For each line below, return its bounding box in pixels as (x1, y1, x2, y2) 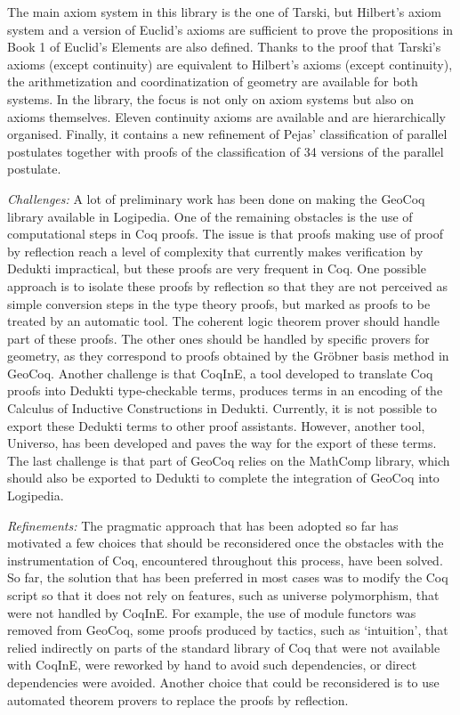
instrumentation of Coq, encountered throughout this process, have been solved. (7, 550, 443, 569)
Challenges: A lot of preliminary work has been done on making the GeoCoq (7, 189, 425, 207)
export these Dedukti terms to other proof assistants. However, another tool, (7, 416, 425, 435)
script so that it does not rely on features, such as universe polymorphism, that (7, 586, 440, 604)
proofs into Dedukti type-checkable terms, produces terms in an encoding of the (7, 381, 443, 400)
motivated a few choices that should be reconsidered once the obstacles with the (7, 533, 444, 552)
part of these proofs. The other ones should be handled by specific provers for (7, 329, 430, 347)
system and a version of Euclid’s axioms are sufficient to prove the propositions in (7, 20, 454, 38)
